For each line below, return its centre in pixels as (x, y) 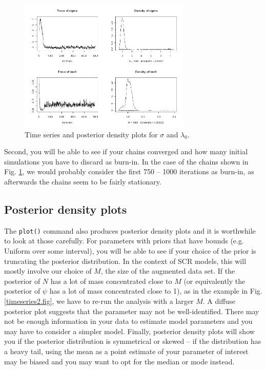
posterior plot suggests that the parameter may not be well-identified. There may (132, 311)
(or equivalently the (214, 281)
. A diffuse (219, 301)
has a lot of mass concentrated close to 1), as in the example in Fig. (156, 291)
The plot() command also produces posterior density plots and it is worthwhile (130, 230)
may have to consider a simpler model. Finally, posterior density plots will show (129, 331)
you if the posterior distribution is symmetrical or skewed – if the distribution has (133, 341)
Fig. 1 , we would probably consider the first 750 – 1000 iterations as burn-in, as (129, 171)
